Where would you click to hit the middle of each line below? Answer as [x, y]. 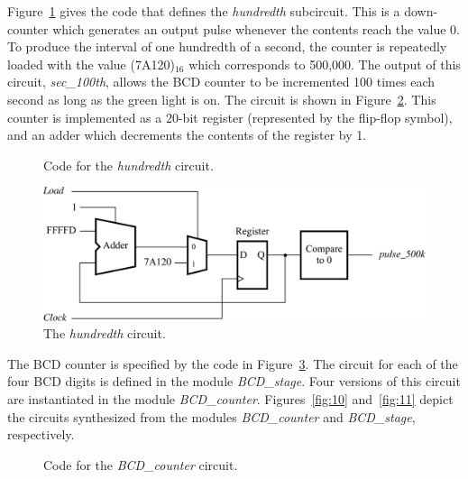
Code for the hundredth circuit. [128, 165]
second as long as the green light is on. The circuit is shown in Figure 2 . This [222, 99]
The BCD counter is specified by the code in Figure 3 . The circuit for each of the [233, 363]
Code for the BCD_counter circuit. [141, 464]
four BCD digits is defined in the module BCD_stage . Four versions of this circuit [234, 381]
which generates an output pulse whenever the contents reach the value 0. [257, 28]
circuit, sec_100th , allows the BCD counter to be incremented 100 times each [221, 82]
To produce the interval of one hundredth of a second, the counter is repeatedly [227, 46]
